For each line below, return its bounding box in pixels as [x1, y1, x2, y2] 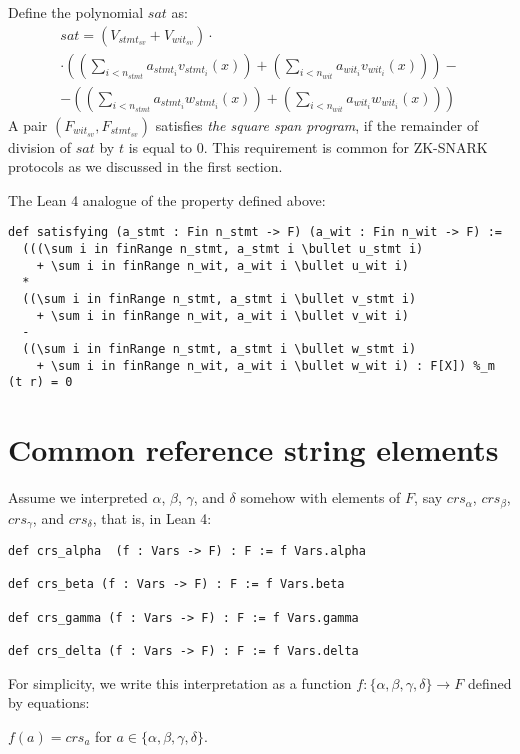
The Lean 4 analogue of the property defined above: [8, 189, 326, 210]
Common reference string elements [8, 429, 499, 470]
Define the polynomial [8, 2, 144, 22]
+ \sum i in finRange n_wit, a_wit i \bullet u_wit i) [36, 258, 409, 273]
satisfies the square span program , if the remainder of [155, 114, 479, 135]
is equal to [128, 136, 193, 157]
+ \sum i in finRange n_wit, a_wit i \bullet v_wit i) [36, 308, 409, 323]
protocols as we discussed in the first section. [8, 156, 283, 177]
